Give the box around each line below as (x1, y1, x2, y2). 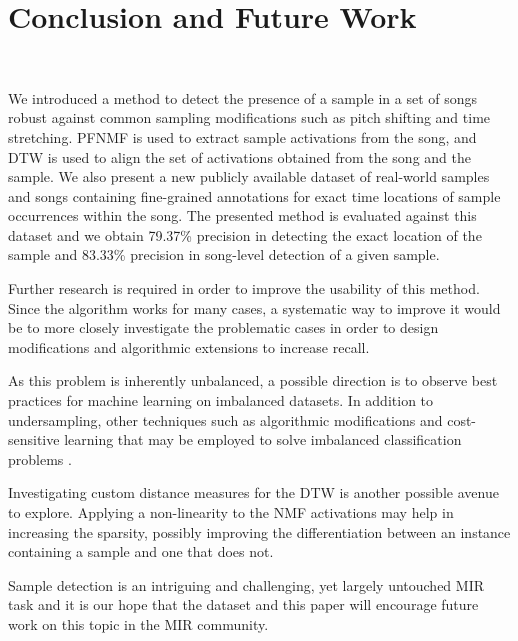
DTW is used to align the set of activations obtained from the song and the (8, 146, 471, 167)
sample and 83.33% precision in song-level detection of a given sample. (8, 244, 440, 265)
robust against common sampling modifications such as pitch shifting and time (8, 107, 491, 128)
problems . (8, 448, 72, 469)
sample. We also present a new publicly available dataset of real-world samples (8, 166, 490, 187)
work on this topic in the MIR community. (8, 613, 269, 634)
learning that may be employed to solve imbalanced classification (64, 429, 462, 450)
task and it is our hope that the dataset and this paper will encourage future (8, 594, 479, 615)
